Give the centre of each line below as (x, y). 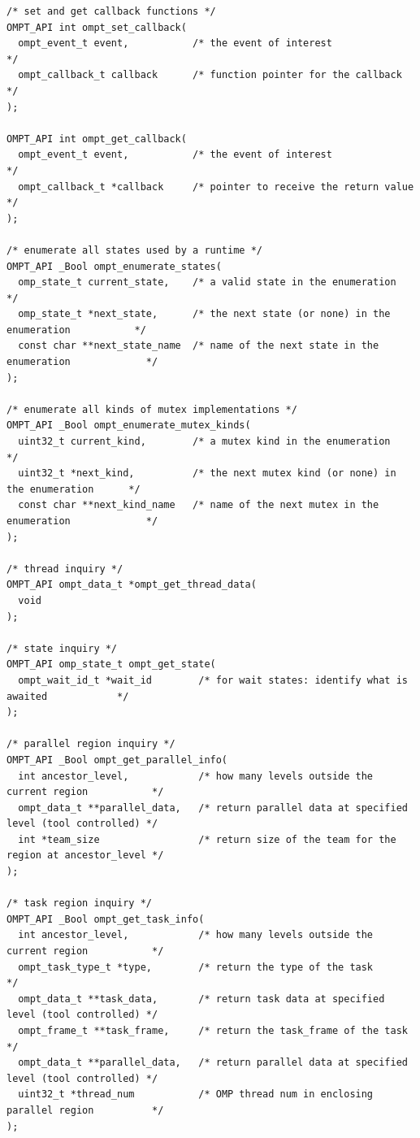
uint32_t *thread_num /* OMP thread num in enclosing (196, 1095)
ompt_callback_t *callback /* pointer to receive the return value (216, 187)
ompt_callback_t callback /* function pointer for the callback (210, 75)
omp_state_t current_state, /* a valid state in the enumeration (207, 282)
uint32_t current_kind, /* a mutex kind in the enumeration (204, 442)
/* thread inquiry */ (65, 569)
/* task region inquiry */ (79, 903)
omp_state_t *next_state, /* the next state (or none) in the (204, 314)
